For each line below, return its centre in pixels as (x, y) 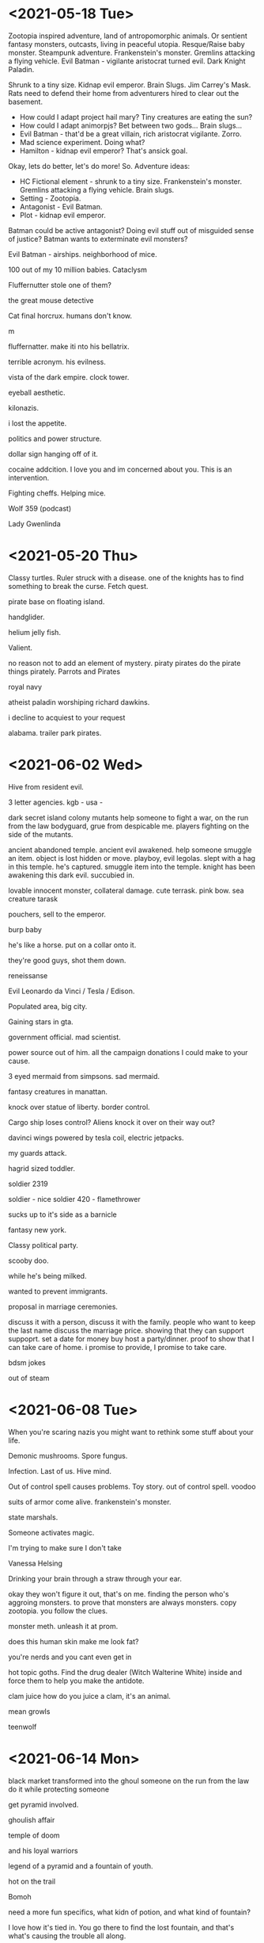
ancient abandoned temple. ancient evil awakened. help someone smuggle (130, 850)
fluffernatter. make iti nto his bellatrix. (69, 346)
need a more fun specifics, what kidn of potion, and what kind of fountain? (130, 1912)
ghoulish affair (32, 1819)
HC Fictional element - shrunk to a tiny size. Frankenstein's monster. (131, 181)
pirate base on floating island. (57, 601)
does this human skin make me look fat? (74, 1641)
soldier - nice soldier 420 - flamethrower (74, 1199)
